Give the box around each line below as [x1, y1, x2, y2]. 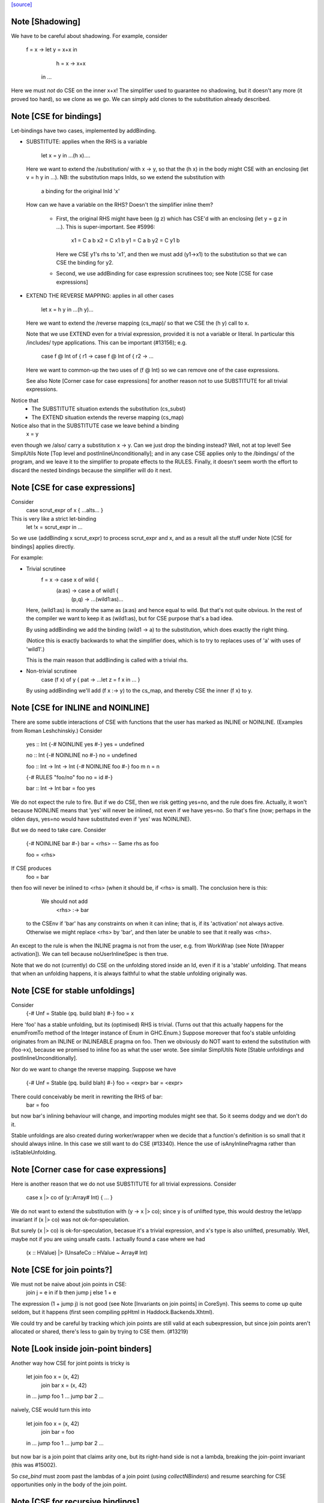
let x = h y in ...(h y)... [41, 305, 94, 313]
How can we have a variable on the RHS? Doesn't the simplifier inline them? [26, 201, 213, 209]
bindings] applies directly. [11, 543, 75, 550]
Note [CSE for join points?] [11, 1264, 113, 1275]
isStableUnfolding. [11, 1148, 57, 1156]
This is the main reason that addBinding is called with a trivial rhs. [26, 657, 188, 664]
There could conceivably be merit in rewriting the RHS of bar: [11, 1093, 163, 1100]
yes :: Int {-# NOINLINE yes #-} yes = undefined [26, 740, 145, 748]
